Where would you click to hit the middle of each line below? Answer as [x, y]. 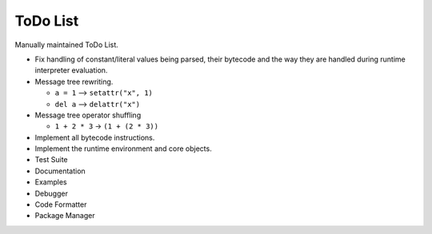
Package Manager [65, 216]
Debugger [51, 193]
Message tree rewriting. [74, 81]
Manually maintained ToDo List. [67, 45]
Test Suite [51, 160]
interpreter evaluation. [71, 70]
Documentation [60, 171]
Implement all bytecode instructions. [95, 137]
